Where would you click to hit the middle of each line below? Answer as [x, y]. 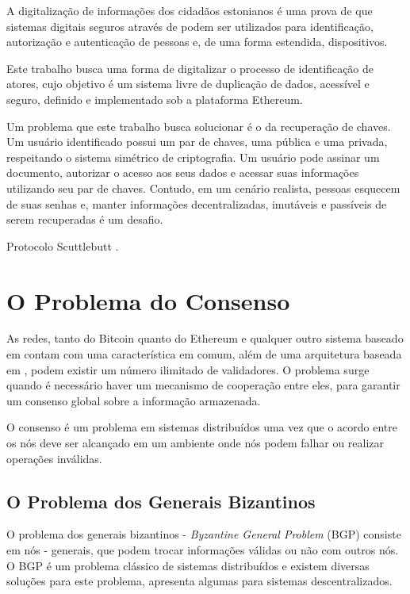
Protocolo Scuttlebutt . [63, 245]
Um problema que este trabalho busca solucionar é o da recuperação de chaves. [199, 126]
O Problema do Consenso [148, 300]
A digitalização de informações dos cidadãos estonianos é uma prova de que [190, 10]
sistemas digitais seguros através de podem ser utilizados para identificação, [190, 26]
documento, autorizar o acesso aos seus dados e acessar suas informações [183, 172]
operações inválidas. [54, 458]
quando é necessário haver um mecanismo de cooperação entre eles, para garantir [203, 385]
